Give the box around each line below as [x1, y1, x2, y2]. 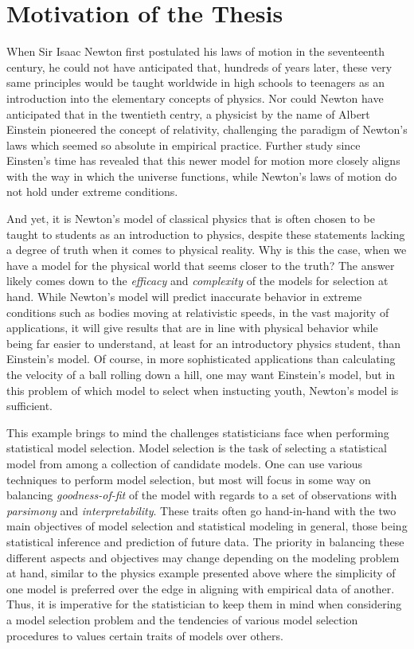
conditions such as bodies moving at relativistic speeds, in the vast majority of [6, 303, 389, 320]
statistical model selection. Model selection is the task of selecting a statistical [6, 440, 387, 456]
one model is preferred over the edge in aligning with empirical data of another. [6, 580, 395, 596]
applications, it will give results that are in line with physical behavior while [6, 319, 378, 336]
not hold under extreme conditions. [6, 183, 178, 200]
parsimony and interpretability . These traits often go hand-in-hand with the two [6, 502, 396, 518]
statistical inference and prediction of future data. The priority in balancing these [6, 533, 404, 549]
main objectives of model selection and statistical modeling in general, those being [6, 518, 408, 534]
